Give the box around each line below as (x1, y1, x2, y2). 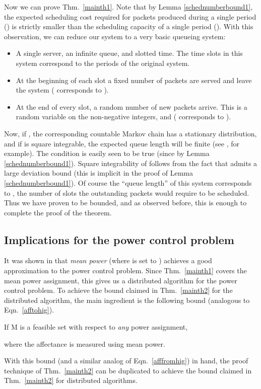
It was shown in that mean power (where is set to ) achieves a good (4, 255, 212, 266)
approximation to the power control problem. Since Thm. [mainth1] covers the (4, 265, 247, 276)
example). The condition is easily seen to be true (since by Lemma (4, 148, 210, 159)
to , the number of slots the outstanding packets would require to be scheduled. (4, 187, 249, 198)
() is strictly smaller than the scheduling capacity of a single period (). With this (4, 21, 253, 32)
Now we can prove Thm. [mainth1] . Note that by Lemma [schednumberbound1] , (4, 2, 253, 12)
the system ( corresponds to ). (16, 85, 109, 95)
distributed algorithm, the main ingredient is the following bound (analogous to (4, 294, 250, 305)
